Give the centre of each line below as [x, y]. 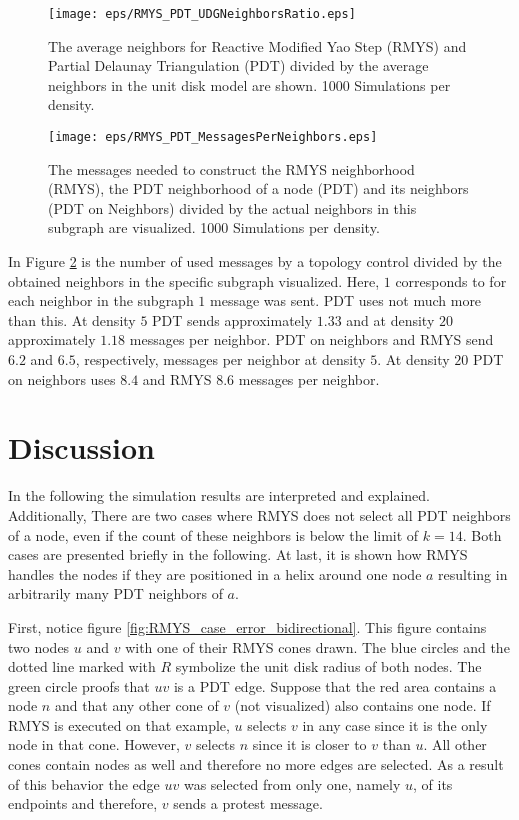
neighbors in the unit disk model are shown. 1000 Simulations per [249, 84]
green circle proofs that [79, 685]
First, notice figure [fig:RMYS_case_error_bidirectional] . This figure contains [247, 626]
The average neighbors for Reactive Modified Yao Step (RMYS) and [257, 45]
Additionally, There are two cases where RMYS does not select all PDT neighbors [259, 514]
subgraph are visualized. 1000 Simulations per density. [214, 227]
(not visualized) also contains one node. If [362, 705]
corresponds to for [451, 280]
